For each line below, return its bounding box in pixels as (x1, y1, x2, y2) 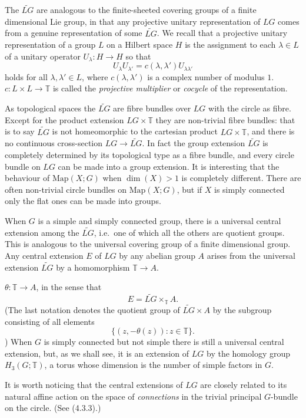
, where (82, 70, 108, 83)
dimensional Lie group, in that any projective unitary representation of (5, 15, 261, 27)
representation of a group (5, 38, 96, 51)
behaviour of (5, 172, 50, 184)
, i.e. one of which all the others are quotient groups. (94, 226, 285, 238)
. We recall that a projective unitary (157, 27, 288, 39)
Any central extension (5, 249, 84, 262)
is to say (5, 125, 35, 137)
